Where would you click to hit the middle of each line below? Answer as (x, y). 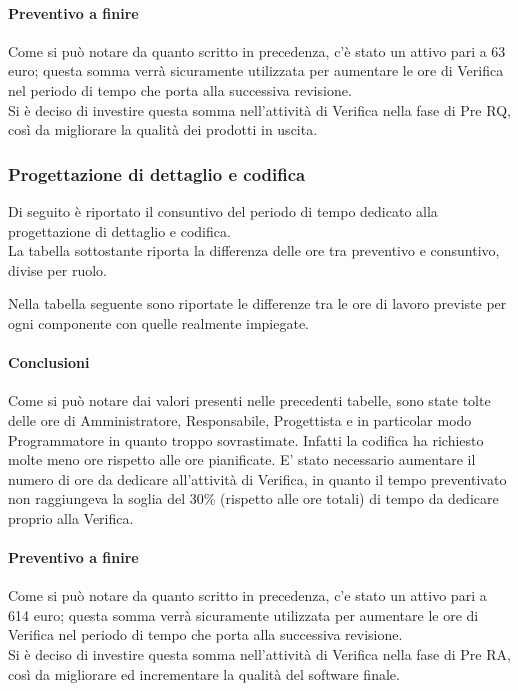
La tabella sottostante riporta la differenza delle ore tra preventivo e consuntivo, (254, 250)
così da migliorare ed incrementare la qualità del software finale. (204, 673)
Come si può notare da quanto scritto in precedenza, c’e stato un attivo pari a (247, 595)
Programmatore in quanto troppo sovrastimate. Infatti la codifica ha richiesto (246, 439)
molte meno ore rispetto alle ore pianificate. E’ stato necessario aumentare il (242, 459)
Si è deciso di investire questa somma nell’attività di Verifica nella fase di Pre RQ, (259, 109)
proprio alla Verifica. (71, 517)
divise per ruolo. (57, 269)
